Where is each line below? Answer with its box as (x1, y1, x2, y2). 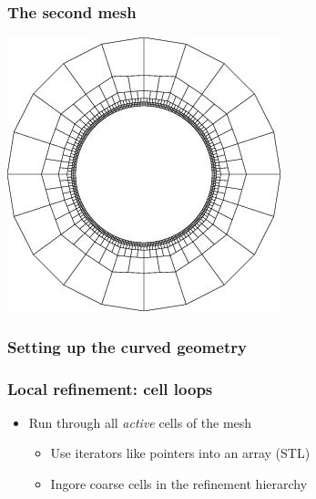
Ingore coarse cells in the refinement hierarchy (50, 474, 308, 494)
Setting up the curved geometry (7, 335, 247, 358)
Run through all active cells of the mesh (28, 412, 252, 431)
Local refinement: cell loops (7, 377, 213, 400)
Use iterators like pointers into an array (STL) (50, 443, 311, 463)
